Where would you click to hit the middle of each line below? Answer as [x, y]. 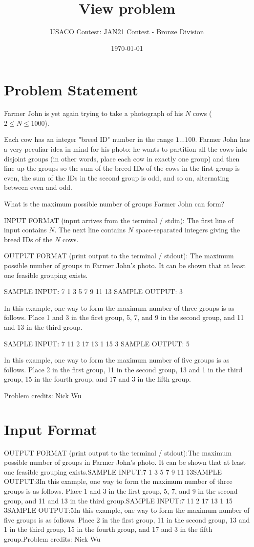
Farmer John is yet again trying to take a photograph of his [94, 113]
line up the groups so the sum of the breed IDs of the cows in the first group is [122, 168]
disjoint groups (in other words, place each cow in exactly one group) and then [122, 158]
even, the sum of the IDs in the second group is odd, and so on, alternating [117, 177]
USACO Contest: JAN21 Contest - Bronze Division [127, 32]
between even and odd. [38, 187]
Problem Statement [71, 90]
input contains [25, 230]
